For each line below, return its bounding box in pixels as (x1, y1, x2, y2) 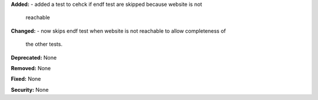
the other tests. (25, 41, 63, 48)
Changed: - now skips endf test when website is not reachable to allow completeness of (11, 27, 226, 35)
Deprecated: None (11, 54, 57, 61)
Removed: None (11, 64, 51, 71)
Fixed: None (11, 75, 41, 82)
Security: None (11, 86, 49, 93)
